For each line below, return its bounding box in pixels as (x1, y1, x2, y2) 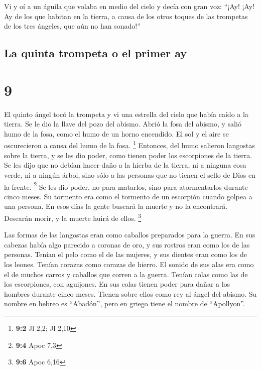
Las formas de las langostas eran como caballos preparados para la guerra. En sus (4, 229, 255, 240)
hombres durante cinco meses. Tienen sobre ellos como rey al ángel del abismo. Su (4, 288, 257, 299)
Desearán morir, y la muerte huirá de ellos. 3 (4, 211, 142, 223)
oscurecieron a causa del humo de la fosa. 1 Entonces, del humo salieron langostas (4, 139, 255, 151)
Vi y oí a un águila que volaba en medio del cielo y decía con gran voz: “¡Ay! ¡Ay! (4, 1, 254, 11)
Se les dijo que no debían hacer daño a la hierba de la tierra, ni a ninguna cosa (4, 160, 246, 170)
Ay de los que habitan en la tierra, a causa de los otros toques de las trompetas (4, 11, 248, 21)
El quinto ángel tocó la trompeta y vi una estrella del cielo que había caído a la (4, 108, 248, 119)
